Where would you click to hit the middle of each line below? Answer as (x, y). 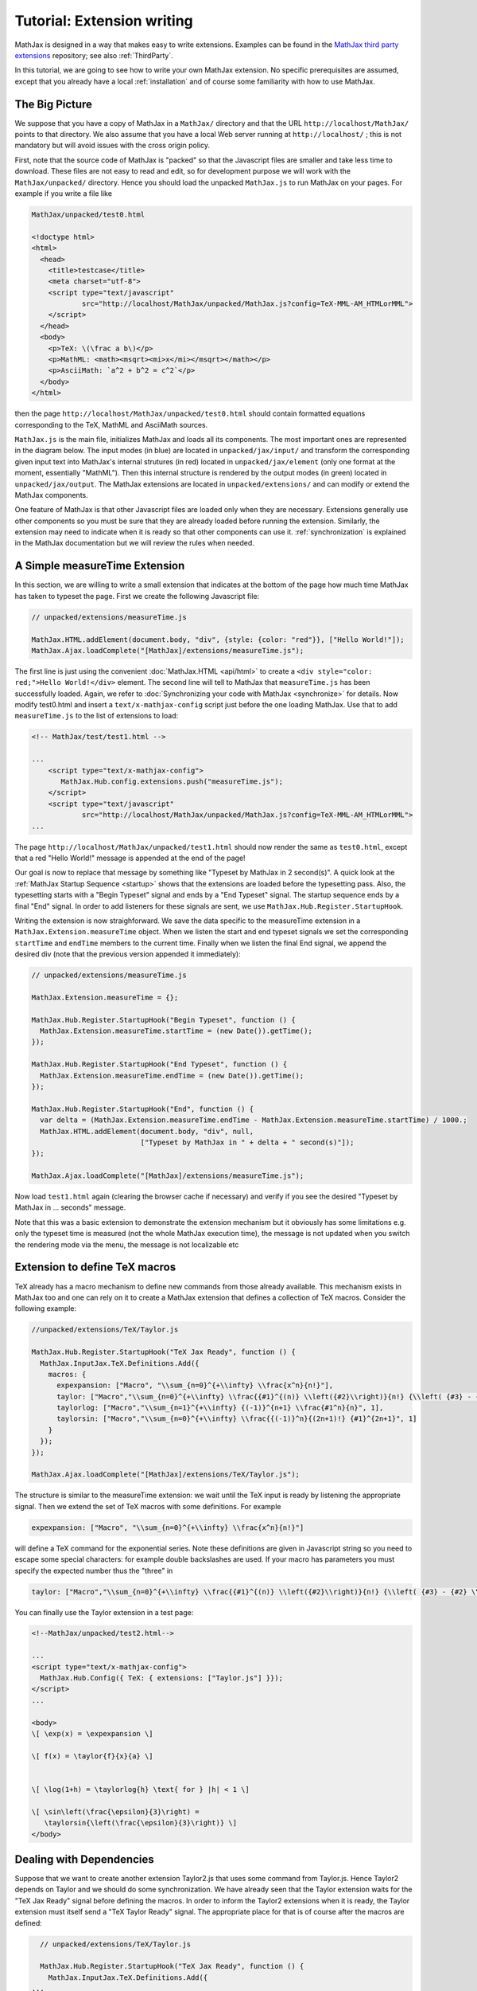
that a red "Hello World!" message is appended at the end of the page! (130, 858)
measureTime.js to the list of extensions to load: (97, 716)
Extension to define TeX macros (95, 1267)
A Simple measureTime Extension (100, 566)
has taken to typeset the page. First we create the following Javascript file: (137, 596)
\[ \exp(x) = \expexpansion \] (93, 1733)
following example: (46, 1308)
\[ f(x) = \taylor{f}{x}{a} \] (93, 1756)
